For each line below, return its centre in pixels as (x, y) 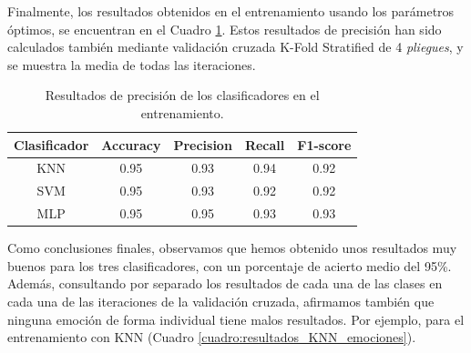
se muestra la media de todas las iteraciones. (132, 64)
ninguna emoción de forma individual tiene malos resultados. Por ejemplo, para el (236, 319)
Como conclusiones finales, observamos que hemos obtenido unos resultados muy (232, 248)
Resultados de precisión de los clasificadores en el (182, 95)
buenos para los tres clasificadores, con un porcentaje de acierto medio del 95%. (230, 265)
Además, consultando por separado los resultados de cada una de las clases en (225, 283)
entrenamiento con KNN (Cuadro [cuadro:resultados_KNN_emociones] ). (212, 337)
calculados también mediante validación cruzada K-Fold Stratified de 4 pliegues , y (235, 47)
